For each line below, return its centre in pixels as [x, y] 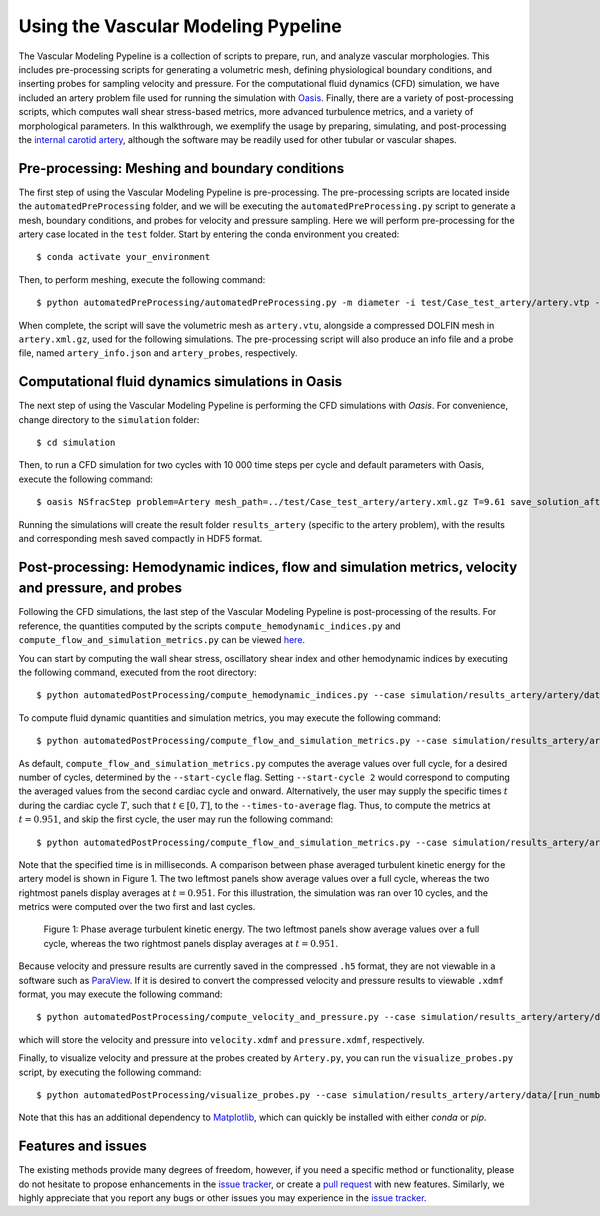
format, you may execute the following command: [120, 994]
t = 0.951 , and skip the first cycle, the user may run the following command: [176, 819]
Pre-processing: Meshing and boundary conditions [181, 168]
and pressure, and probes [100, 588]
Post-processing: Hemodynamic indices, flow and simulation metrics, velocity [268, 566]
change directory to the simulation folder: [109, 419]
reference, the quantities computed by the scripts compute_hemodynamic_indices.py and [209, 626]
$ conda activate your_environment [123, 257]
